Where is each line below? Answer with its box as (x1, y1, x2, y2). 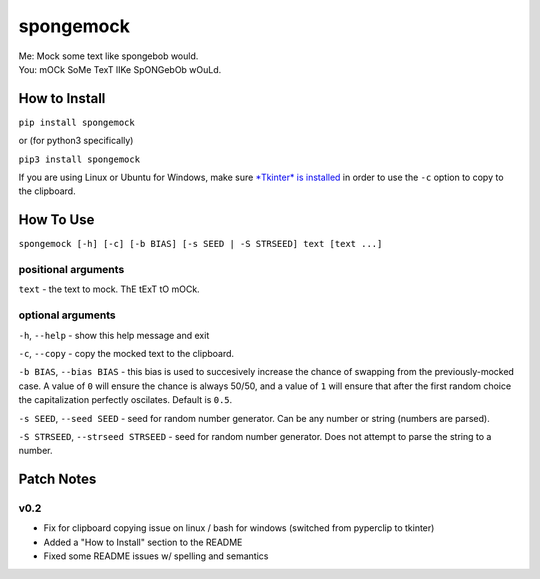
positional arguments (18, 263, 125, 277)
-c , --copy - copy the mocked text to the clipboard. (18, 347, 235, 359)
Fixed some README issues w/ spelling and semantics (43, 550, 269, 562)
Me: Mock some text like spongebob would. (18, 50, 199, 62)
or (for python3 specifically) (18, 135, 134, 147)
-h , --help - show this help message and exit (18, 329, 210, 341)
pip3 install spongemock (18, 153, 140, 165)
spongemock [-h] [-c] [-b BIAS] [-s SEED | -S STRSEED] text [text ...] (18, 238, 383, 250)
